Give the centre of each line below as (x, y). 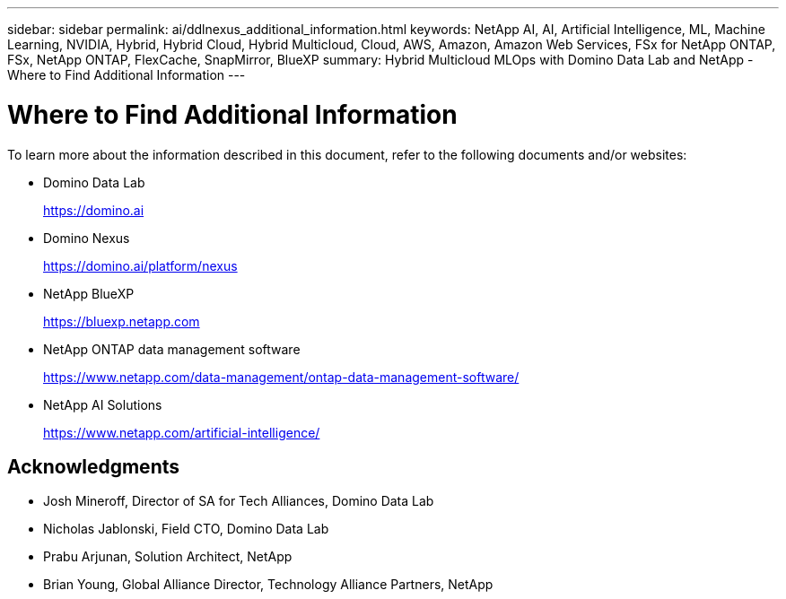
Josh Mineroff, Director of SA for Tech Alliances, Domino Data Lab (239, 501)
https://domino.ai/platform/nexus (140, 265)
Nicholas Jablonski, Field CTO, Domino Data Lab (186, 529)
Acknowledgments (94, 466)
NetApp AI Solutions (103, 404)
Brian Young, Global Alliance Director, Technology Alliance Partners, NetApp (268, 585)
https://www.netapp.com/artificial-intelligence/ (182, 432)
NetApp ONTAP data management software (172, 349)
